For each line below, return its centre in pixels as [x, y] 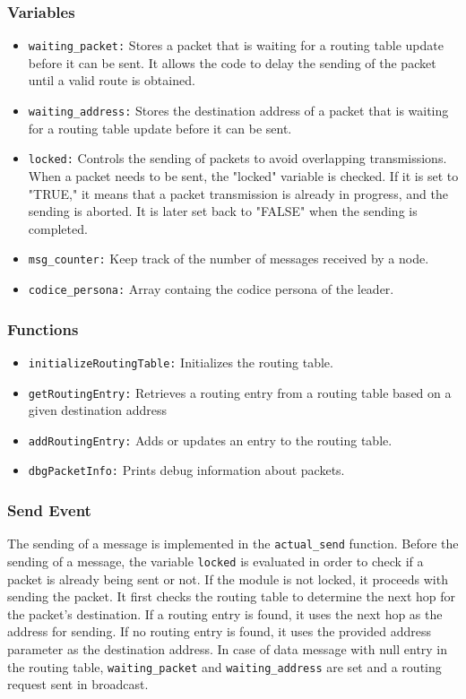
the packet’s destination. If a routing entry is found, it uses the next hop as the [225, 613]
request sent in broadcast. [78, 684]
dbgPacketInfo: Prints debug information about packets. [186, 470]
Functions [43, 328]
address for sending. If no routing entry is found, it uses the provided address [220, 631]
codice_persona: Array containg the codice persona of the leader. [211, 289]
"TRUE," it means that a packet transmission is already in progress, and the [238, 193]
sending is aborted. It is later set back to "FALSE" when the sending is [223, 211]
